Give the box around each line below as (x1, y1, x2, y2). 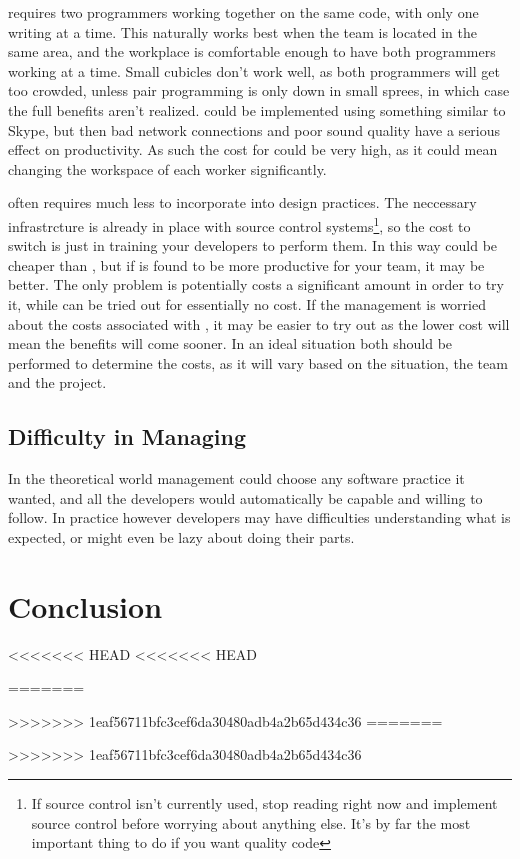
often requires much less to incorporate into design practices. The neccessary (8, 192, 477, 213)
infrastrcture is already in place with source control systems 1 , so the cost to (8, 212, 471, 236)
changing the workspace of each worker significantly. (8, 158, 327, 179)
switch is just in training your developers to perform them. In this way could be (8, 235, 498, 256)
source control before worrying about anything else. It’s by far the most (31, 812, 471, 833)
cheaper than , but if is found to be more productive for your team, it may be (8, 254, 485, 275)
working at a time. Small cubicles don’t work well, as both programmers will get (8, 60, 500, 81)
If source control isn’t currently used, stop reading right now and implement (31, 793, 498, 814)
